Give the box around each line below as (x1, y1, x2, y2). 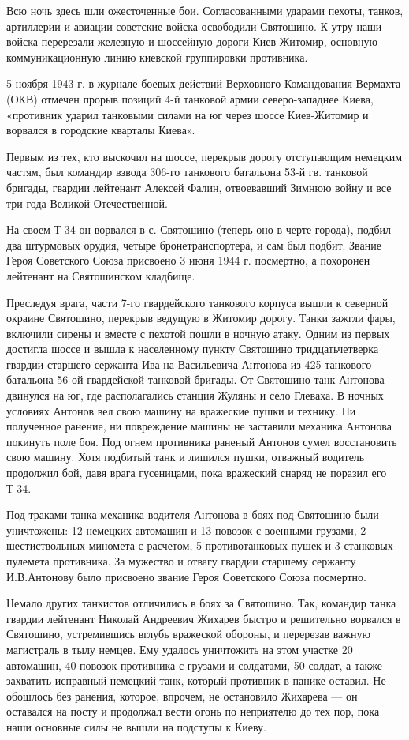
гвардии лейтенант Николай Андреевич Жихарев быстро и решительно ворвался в (6, 610, 401, 626)
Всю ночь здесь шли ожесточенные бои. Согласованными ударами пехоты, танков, (6, 2, 403, 18)
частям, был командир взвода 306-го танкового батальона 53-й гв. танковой (6, 163, 368, 180)
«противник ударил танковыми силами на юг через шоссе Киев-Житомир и (6, 106, 369, 122)
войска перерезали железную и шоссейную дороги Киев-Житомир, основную (6, 33, 377, 50)
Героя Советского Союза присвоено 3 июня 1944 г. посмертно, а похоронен (6, 252, 370, 269)
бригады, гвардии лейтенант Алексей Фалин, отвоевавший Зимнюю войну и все (6, 178, 392, 195)
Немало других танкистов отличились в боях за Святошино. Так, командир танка (6, 595, 396, 611)
